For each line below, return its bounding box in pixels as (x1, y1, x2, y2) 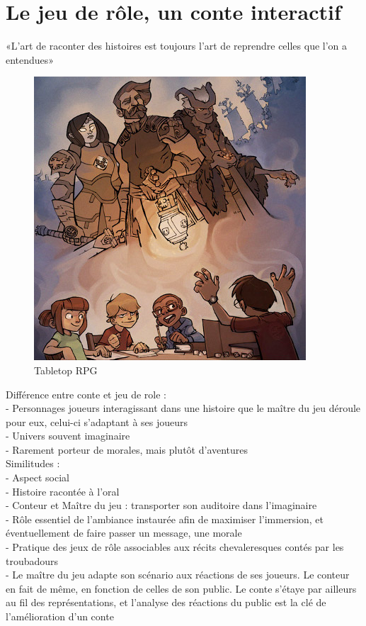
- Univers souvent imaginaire (6, 428, 130, 443)
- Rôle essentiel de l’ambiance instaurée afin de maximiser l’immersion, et (6, 511, 324, 526)
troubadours (6, 553, 59, 568)
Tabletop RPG (34, 362, 98, 377)
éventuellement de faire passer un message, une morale (6, 525, 242, 540)
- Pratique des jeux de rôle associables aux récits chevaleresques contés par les (6, 540, 344, 554)
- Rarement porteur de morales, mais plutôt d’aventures (6, 442, 248, 457)
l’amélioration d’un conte (6, 609, 114, 623)
